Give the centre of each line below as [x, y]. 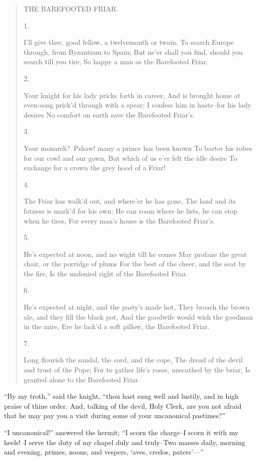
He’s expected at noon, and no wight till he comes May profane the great [135, 254]
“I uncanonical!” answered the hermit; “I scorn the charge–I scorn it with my [121, 432]
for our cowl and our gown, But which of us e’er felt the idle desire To [130, 158]
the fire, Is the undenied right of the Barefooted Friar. [106, 273]
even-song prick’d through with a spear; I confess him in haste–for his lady [137, 105]
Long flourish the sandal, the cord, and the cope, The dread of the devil [133, 360]
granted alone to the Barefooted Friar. [82, 379]
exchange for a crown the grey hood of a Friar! [94, 168]
